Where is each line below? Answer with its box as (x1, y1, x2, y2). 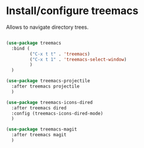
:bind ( (11, 45, 30, 51)
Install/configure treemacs (6, 4, 139, 18)
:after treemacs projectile (11, 83, 80, 89)
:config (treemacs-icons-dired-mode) (11, 110, 104, 116)
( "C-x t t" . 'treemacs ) (29, 51, 91, 57)
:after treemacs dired (11, 105, 67, 111)
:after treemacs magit (11, 132, 67, 138)
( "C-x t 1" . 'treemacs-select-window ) (29, 56, 127, 62)
